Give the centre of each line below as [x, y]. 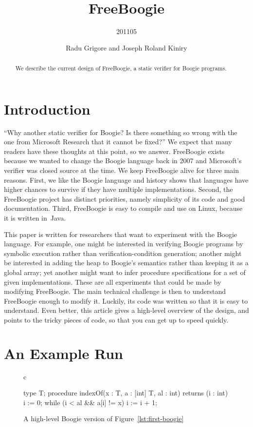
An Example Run [63, 353]
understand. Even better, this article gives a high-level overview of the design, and [126, 310]
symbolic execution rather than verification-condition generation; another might [123, 253]
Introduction [47, 109]
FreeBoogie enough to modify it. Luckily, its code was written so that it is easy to [126, 300]
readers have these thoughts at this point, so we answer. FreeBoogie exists [114, 151]
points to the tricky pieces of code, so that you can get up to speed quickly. [116, 319]
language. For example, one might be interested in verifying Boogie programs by [124, 244]
